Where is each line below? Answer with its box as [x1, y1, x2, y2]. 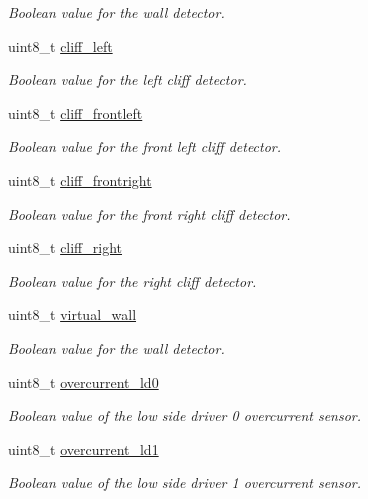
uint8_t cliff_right [8, 237, 123, 258]
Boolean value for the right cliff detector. [8, 270, 257, 291]
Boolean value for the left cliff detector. [8, 69, 247, 90]
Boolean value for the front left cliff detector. [8, 136, 282, 157]
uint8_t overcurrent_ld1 [8, 438, 159, 459]
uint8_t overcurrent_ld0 [8, 371, 159, 392]
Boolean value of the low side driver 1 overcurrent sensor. [8, 472, 362, 493]
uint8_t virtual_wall [8, 304, 137, 325]
